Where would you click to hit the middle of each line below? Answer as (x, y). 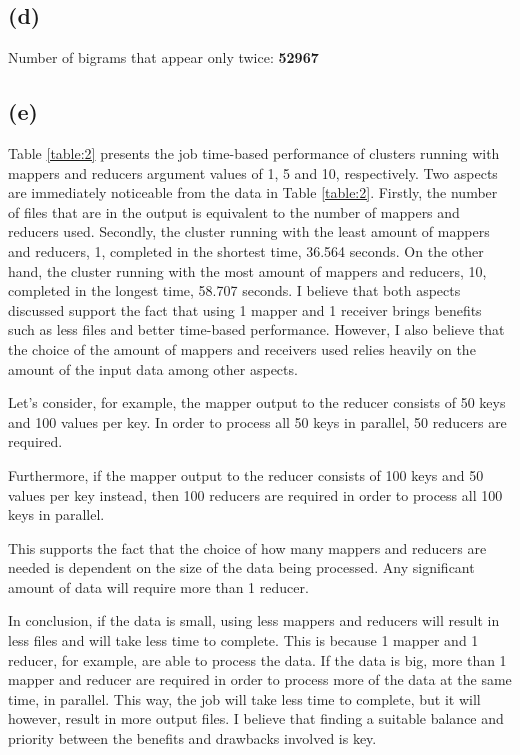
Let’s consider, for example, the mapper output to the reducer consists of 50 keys (257, 402)
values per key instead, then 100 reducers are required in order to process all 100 (255, 494)
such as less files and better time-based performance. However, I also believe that (256, 329)
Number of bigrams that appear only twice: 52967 (163, 57)
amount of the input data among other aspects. (153, 368)
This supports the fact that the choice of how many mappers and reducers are (247, 547)
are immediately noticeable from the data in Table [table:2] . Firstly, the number (253, 192)
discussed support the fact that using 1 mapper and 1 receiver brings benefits (245, 309)
